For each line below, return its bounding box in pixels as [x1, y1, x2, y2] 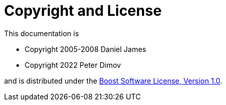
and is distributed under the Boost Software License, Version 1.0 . [4, 76, 222, 85]
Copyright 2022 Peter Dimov [25, 60, 121, 69]
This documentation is [4, 29, 79, 38]
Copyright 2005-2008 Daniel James [25, 44, 147, 54]
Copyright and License [4, 2, 162, 19]
